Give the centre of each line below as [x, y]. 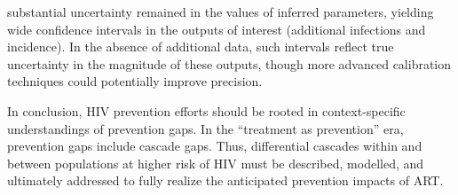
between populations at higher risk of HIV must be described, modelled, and [216, 163]
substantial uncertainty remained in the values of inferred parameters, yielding [221, 12]
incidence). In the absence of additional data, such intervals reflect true [201, 47]
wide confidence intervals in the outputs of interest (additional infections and [217, 29]
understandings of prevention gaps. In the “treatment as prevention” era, [205, 128]
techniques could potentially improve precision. [135, 81]
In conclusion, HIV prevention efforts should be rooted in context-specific [206, 110]
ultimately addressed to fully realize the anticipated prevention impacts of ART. [225, 180]
